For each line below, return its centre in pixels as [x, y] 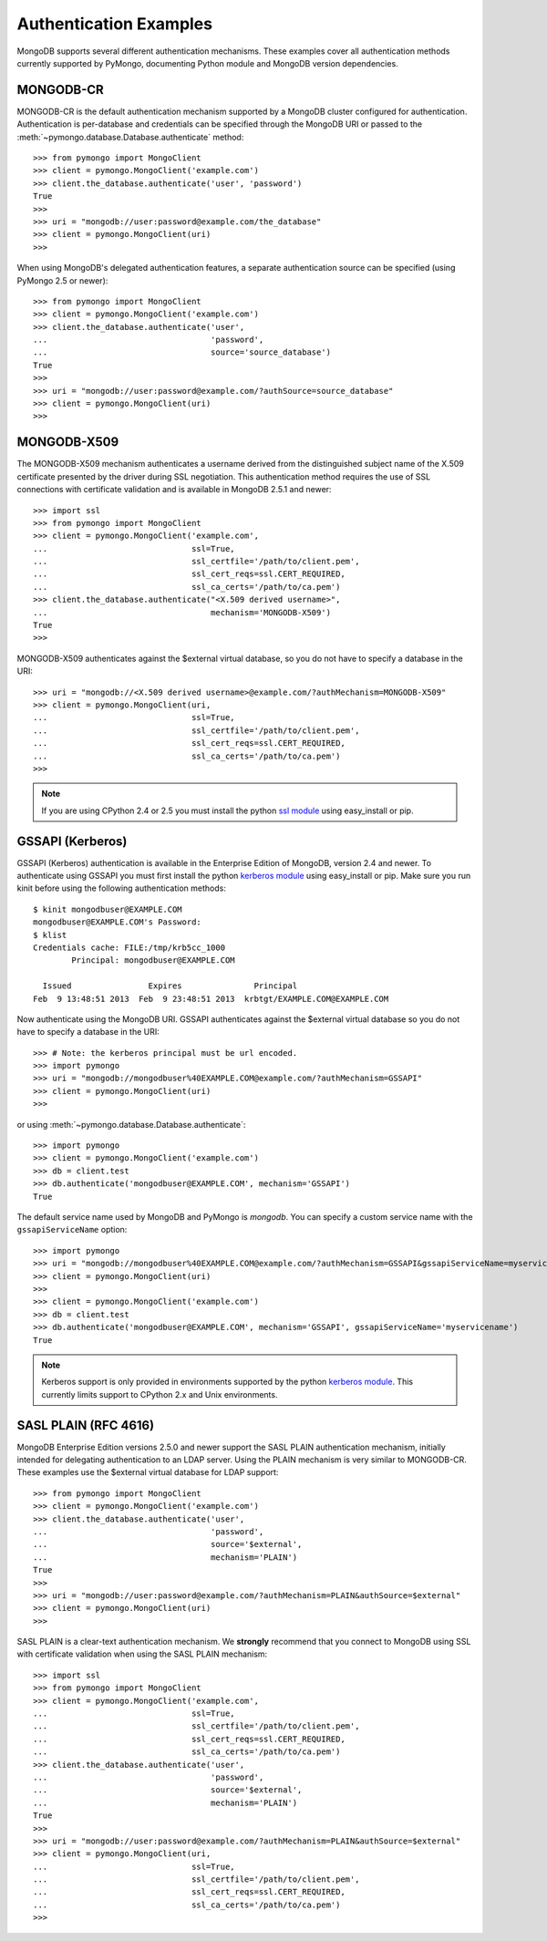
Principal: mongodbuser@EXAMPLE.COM [154, 960]
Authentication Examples [115, 24]
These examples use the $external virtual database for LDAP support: [148, 1472]
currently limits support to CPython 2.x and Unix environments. [160, 1394]
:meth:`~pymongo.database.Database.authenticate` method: [130, 137]
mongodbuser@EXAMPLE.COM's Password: [118, 922]
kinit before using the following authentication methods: [122, 888]
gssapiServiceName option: [72, 1230]
